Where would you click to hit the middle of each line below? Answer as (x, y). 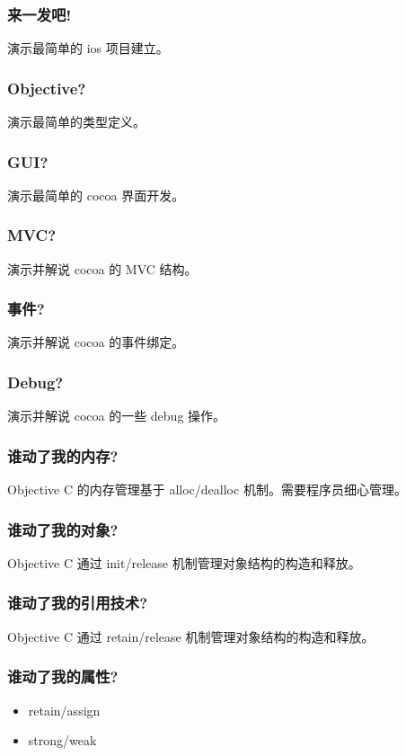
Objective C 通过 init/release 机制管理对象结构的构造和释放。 (184, 562)
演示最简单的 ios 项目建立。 (88, 48)
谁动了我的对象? (63, 529)
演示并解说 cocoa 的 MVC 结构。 (102, 268)
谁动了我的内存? (63, 455)
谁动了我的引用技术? (78, 603)
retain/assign (64, 710)
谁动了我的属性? (63, 676)
